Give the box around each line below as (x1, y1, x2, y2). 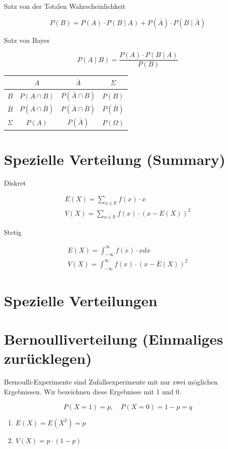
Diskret (4, 177, 26, 188)
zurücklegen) (4, 348, 92, 368)
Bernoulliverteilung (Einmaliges (4, 329, 223, 349)
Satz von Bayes (4, 34, 50, 45)
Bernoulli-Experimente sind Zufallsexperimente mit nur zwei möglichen (4, 377, 218, 387)
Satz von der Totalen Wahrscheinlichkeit (4, 1, 126, 11)
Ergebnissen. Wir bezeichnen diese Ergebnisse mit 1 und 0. (4, 386, 181, 396)
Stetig (4, 227, 22, 237)
